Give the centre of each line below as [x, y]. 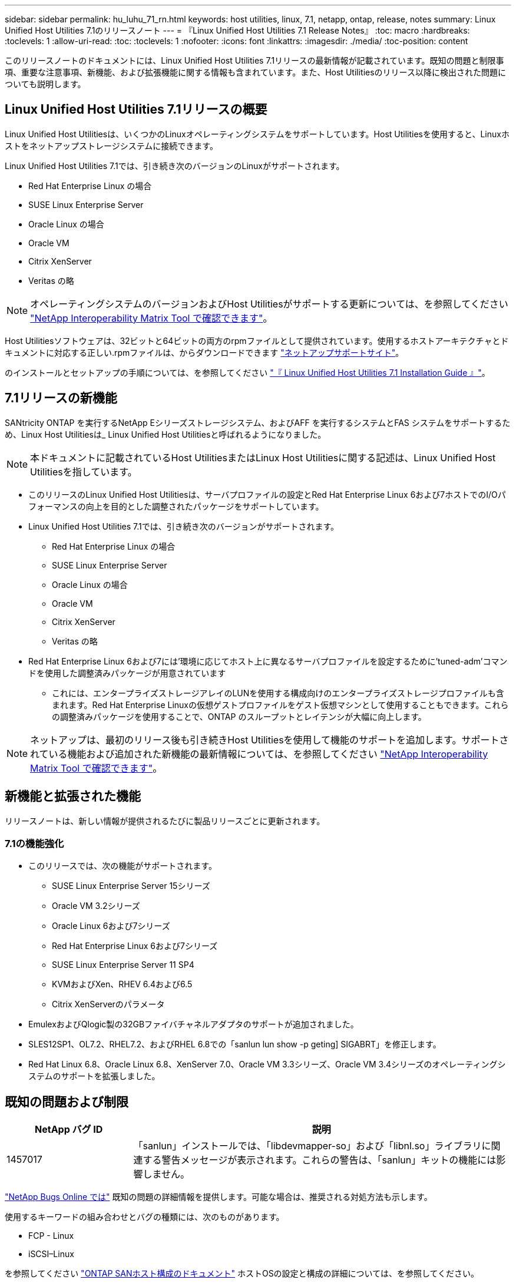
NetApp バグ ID [69, 1130]
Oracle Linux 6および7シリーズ [111, 926]
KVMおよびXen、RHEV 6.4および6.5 [122, 984]
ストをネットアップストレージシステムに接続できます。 [111, 146]
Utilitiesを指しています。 [84, 472]
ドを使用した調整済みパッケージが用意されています [127, 673]
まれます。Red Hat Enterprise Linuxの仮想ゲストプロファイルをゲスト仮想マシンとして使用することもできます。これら [280, 705]
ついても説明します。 [45, 84]
